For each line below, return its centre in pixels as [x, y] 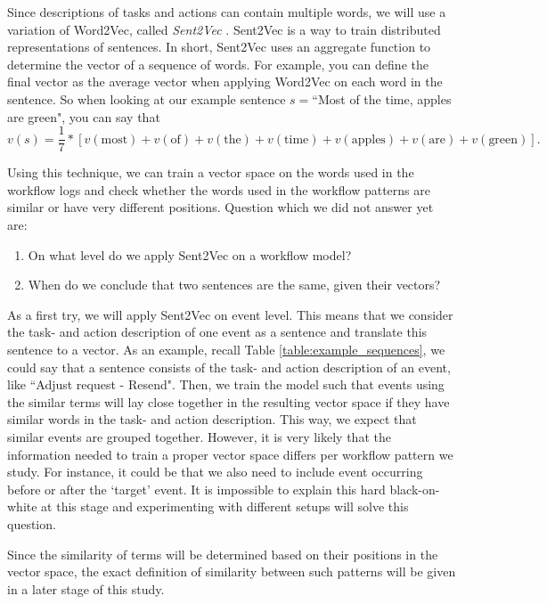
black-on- [415, 489]
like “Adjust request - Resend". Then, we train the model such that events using [226, 384]
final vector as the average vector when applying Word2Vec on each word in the [225, 82]
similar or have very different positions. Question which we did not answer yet [220, 207]
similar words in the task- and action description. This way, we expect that [212, 419]
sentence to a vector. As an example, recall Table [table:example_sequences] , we [226, 349]
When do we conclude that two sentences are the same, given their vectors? [234, 285]
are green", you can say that [84, 116]
